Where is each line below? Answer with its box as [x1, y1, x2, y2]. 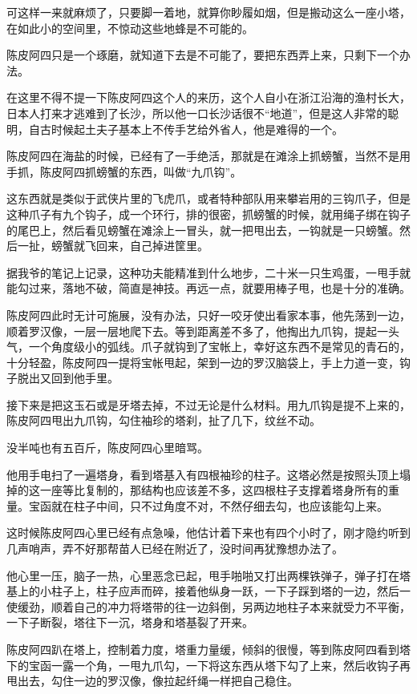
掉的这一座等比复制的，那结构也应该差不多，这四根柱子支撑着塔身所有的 [6, 482, 388, 498]
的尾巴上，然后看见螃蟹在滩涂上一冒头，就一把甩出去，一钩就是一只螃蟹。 [6, 221, 399, 238]
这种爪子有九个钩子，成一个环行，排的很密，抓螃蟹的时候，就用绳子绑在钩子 [6, 205, 411, 222]
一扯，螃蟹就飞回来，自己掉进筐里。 [17, 237, 208, 254]
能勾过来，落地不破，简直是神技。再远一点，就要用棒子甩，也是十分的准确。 [6, 280, 411, 297]
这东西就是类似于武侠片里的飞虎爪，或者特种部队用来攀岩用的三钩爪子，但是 [6, 190, 411, 207]
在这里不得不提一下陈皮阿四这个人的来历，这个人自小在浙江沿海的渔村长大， [6, 89, 411, 106]
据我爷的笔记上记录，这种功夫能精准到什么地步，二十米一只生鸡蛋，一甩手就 [6, 264, 411, 280]
